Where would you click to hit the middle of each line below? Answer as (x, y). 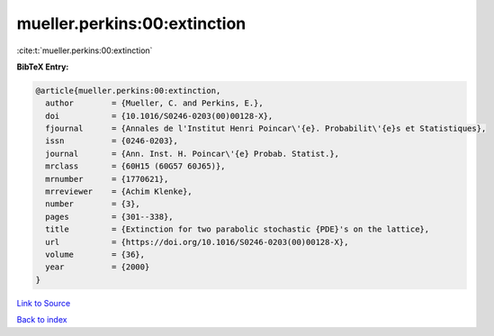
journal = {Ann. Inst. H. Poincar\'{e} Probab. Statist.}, (193, 154)
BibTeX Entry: (43, 67)
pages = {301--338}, (110, 217)
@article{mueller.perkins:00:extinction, (128, 91)
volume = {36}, (95, 254)
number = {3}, (93, 204)
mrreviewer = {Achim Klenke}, (119, 192)
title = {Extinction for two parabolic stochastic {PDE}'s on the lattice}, (238, 229)
